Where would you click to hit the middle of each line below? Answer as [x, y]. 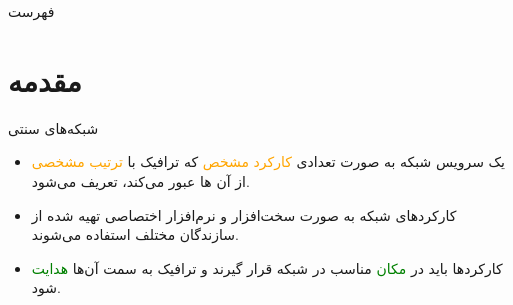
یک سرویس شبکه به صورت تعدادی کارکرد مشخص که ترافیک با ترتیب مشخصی [268, 161]
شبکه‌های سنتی [53, 127]
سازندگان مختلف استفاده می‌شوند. [135, 234]
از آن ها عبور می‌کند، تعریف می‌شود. [140, 180]
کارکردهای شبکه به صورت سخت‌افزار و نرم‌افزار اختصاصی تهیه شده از [244, 214]
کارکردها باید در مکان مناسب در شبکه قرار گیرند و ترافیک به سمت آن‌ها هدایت [267, 267]
